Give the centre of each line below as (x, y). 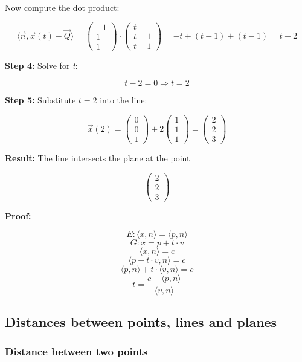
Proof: (18, 215)
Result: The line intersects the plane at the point (98, 158)
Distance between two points (76, 351)
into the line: (124, 100)
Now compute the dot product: (62, 7)
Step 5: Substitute (40, 100)
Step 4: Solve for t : (41, 65)
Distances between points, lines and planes (141, 321)
